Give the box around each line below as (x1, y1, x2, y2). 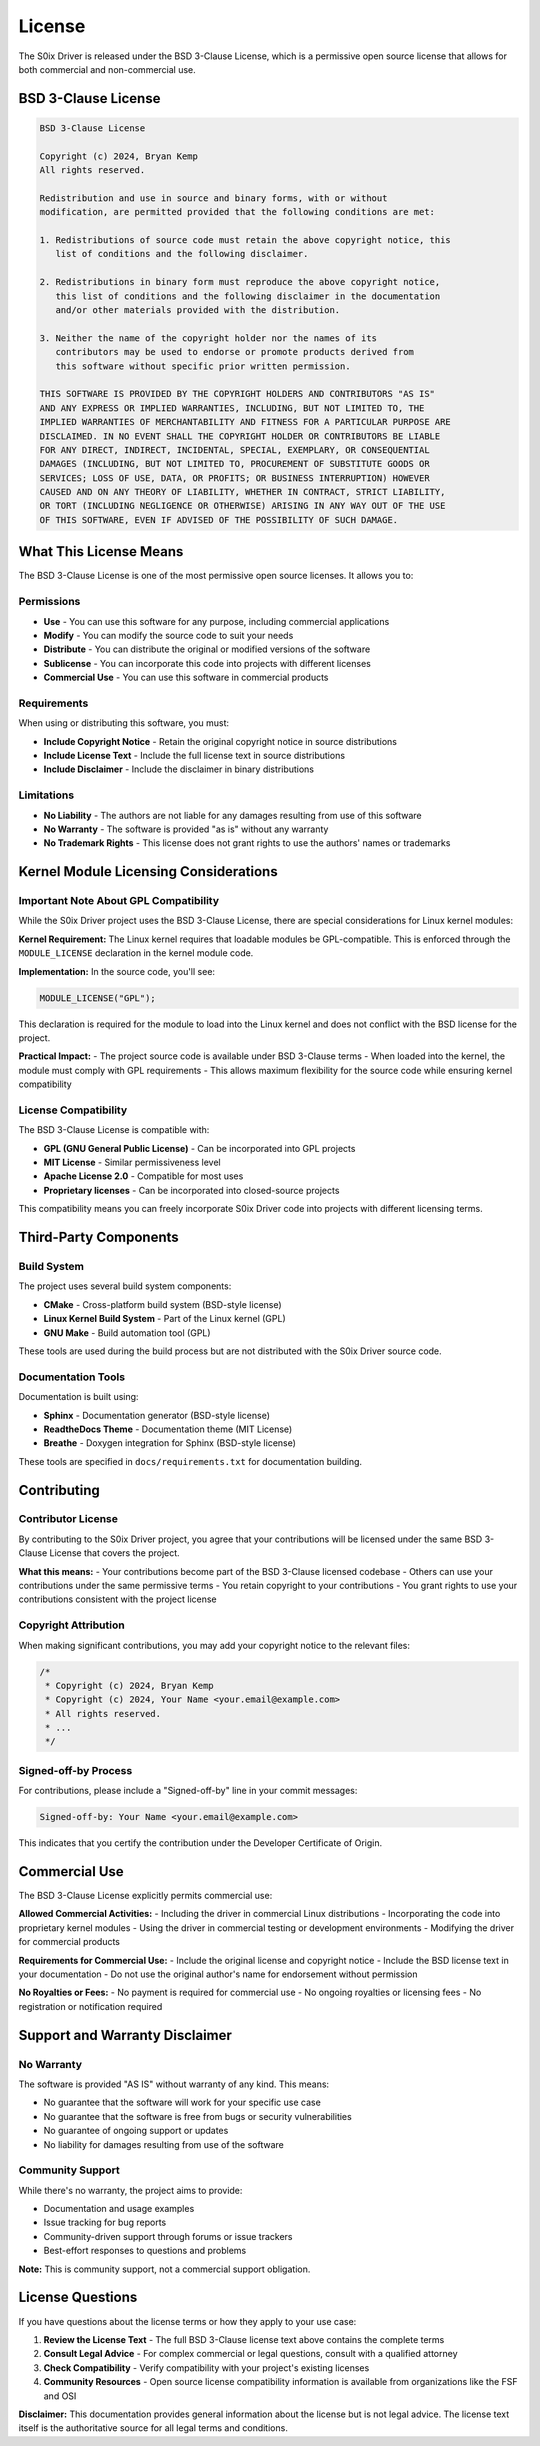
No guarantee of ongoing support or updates (43, 2125, 229, 2137)
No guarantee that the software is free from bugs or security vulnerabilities (43, 2110, 352, 2122)
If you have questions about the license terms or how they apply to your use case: (18, 2315, 357, 2327)
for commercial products (18, 1936, 120, 1948)
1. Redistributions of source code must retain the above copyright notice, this (39, 235, 452, 246)
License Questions (18, 2289, 138, 2306)
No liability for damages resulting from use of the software (43, 2138, 285, 2150)
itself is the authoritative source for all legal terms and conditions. (18, 2422, 289, 2434)
